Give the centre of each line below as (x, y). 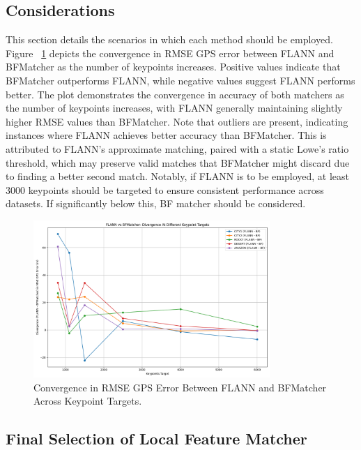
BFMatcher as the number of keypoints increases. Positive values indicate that (173, 67)
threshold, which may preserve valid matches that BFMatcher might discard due (178, 162)
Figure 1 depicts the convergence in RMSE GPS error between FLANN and (170, 53)
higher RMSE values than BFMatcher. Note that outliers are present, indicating (177, 121)
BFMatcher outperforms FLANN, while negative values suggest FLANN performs (180, 80)
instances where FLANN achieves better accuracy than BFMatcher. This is (166, 135)
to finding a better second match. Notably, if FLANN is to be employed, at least (177, 176)
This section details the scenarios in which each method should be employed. (169, 39)
